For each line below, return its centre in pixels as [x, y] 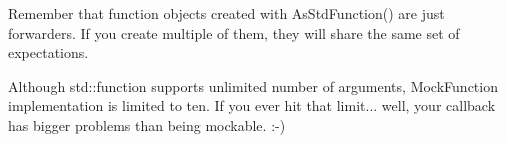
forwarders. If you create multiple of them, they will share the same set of [234, 32]
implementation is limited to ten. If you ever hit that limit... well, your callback [252, 105]
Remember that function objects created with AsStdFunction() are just [226, 13]
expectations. [48, 52]
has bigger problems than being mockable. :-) [147, 124]
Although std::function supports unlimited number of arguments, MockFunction [253, 85]
